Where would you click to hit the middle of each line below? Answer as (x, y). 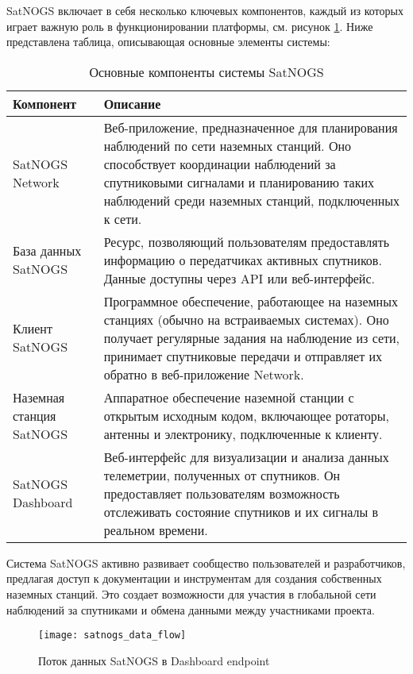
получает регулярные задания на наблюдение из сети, (252, 337)
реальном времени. (156, 530)
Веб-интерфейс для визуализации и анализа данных (246, 456)
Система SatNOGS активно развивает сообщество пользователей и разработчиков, (206, 562)
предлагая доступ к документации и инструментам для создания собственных (194, 578)
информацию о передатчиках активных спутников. (243, 260)
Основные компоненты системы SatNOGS (206, 71)
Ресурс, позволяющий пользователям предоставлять (246, 241)
